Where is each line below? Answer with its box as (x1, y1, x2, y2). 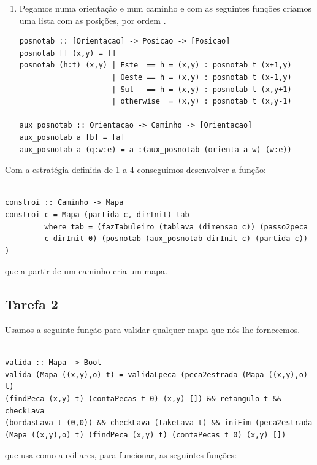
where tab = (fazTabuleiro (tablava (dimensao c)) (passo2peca (44, 222, 308, 231)
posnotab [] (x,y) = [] (19, 48, 116, 58)
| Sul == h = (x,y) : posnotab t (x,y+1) (112, 85, 292, 94)
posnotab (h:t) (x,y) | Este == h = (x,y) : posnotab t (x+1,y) (19, 61, 292, 70)
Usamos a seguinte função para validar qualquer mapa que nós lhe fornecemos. (5, 323, 300, 336)
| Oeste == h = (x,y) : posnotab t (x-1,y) (112, 72, 292, 82)
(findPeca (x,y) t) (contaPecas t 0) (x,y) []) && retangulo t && (5, 394, 282, 404)
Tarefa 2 (5, 294, 58, 313)
